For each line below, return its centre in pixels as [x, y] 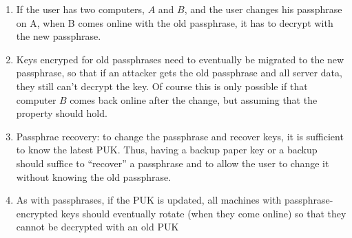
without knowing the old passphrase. [94, 176]
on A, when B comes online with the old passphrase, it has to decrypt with [175, 22]
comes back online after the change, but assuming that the [194, 99]
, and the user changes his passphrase [263, 9]
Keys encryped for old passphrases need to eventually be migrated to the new [180, 59]
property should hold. [62, 113]
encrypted [37, 213]
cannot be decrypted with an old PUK [97, 227]
